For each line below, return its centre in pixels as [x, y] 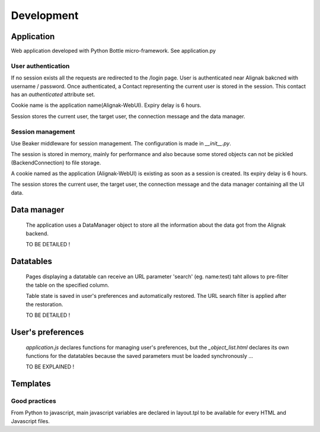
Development [45, 15]
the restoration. [44, 304]
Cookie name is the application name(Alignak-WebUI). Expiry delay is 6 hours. [106, 105]
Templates [31, 384]
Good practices [33, 401]
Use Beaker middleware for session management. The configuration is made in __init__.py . [121, 143]
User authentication [40, 66]
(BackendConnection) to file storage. [56, 163]
